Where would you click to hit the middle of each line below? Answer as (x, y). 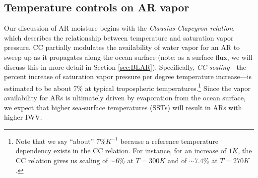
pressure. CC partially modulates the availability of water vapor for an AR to (122, 47)
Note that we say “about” (55, 141)
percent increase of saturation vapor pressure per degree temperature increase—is (128, 76)
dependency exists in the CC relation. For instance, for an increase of (121, 151)
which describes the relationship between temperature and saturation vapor (119, 37)
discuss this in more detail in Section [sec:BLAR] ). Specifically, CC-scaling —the (125, 67)
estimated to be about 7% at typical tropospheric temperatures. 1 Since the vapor (128, 87)
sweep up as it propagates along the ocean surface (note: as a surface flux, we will (128, 57)
